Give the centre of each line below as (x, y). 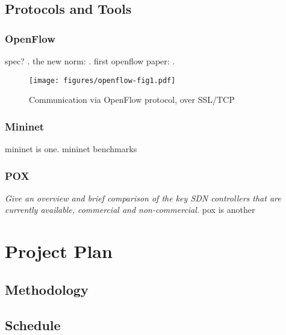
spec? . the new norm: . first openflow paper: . (90, 61)
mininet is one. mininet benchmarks (71, 149)
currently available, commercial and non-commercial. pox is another (130, 210)
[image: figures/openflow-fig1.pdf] (102, 80)
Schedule (33, 324)
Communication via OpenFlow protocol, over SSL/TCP (132, 100)
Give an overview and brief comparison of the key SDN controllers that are (143, 198)
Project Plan (59, 251)
